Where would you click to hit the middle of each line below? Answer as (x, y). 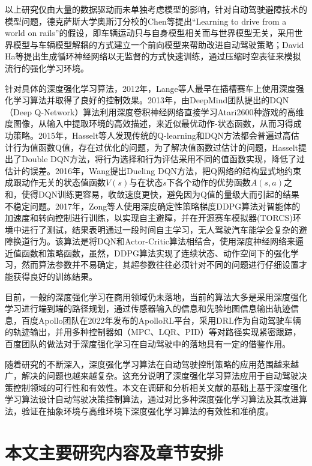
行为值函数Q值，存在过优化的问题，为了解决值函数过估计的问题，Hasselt (155, 147)
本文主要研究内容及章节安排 (114, 452)
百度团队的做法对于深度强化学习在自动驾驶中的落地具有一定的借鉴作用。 (148, 344)
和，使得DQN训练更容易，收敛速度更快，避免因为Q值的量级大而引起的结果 (152, 194)
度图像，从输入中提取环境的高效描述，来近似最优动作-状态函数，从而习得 (149, 123)
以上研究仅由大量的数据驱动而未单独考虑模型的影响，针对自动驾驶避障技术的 (156, 9)
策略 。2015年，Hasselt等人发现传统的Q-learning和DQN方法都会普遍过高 (152, 135)
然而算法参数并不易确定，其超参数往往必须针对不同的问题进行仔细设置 (160, 265)
